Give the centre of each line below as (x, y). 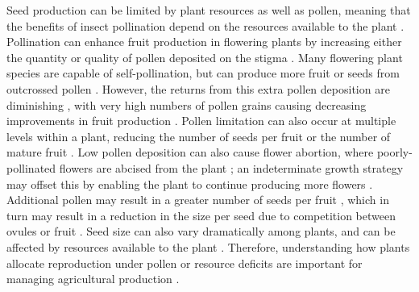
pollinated (31, 167)
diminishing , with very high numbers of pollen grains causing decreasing (187, 104)
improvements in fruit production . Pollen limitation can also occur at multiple (201, 121)
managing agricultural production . (93, 279)
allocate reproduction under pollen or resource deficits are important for (185, 263)
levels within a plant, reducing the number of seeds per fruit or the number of (199, 136)
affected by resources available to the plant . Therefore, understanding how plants (208, 246)
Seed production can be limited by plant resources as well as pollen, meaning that (209, 10)
